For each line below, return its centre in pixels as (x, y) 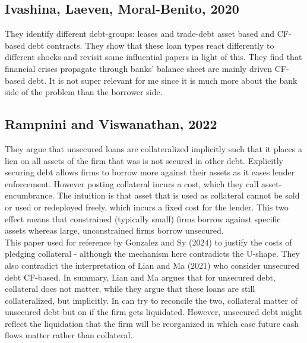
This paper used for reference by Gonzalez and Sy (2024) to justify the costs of (148, 242)
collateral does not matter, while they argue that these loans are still (130, 289)
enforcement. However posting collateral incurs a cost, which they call (132, 183)
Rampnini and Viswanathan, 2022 (111, 124)
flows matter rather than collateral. (69, 335)
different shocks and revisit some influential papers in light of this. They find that (153, 57)
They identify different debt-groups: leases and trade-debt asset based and (140, 34)
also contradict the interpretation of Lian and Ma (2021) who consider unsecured (152, 265)
